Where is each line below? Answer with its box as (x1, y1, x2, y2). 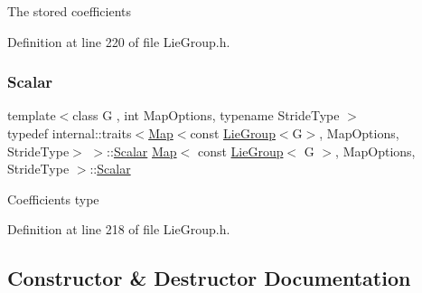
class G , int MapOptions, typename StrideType (72, 106, 340, 125)
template (7, 106, 56, 125)
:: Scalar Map (107, 141, 177, 160)
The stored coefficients (7, 2, 132, 20)
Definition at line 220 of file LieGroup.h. (7, 32, 230, 51)
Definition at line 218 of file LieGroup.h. (7, 220, 230, 239)
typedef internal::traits (7, 124, 132, 142)
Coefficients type (7, 189, 99, 208)
